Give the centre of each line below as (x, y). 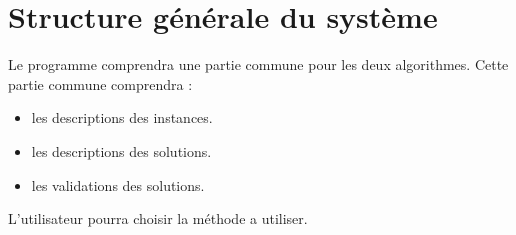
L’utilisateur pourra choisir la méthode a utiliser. (158, 218)
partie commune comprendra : (100, 83)
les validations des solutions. (118, 184)
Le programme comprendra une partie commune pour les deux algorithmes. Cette (258, 64)
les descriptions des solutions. (121, 150)
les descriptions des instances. (122, 117)
